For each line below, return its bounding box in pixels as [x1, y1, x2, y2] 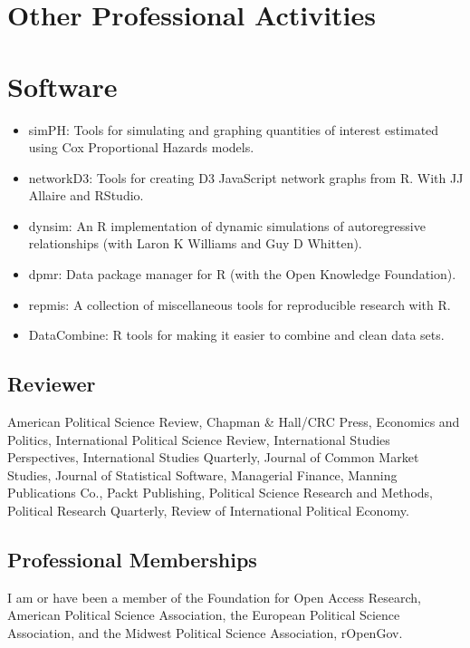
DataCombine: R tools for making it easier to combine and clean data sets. [28, 325, 445, 344]
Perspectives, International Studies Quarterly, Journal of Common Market [7, 448, 419, 467]
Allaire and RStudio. [28, 186, 144, 205]
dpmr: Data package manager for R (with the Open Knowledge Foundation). [28, 265, 456, 284]
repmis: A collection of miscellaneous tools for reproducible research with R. [28, 295, 451, 314]
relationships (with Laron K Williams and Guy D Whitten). [28, 234, 362, 253]
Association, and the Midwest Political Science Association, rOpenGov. [7, 624, 403, 642]
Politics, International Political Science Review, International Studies [7, 430, 390, 449]
